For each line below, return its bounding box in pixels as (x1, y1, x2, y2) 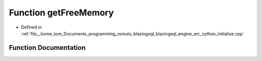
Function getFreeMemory (9, 7, 114, 18)
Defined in (21, 24, 42, 30)
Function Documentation (9, 44, 86, 52)
